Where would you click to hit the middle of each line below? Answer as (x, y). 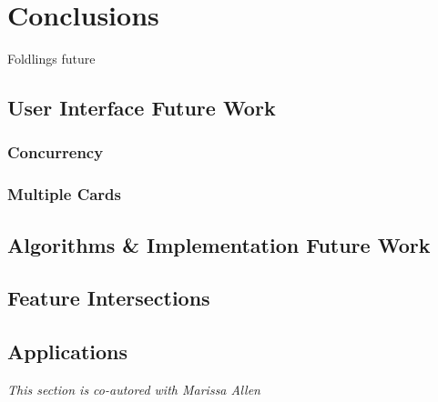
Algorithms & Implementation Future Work (219, 244)
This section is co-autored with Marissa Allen (134, 389)
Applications (68, 352)
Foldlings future (51, 59)
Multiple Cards (65, 194)
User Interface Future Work (142, 108)
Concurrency (56, 152)
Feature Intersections (109, 298)
